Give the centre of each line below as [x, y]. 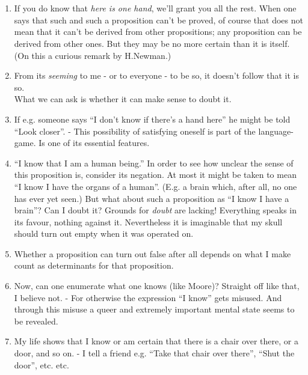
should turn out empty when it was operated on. [104, 233]
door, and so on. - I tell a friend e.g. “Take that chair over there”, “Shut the [154, 353]
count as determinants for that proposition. [94, 265]
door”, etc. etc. [42, 364]
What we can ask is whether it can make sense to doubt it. [123, 99]
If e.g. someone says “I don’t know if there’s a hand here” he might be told [152, 119]
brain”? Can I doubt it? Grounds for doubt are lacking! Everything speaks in [156, 210]
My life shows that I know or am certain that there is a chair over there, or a [156, 341]
